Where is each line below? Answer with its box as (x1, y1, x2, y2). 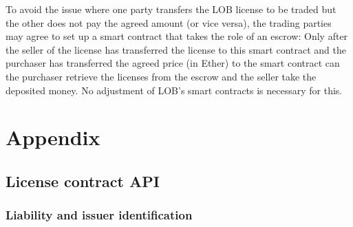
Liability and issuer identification (6, 206, 193, 224)
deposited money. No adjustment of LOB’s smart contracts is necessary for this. (6, 83, 343, 97)
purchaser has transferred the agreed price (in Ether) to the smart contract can (6, 56, 340, 70)
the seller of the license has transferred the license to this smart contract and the (6, 42, 346, 56)
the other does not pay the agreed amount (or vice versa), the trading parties (6, 15, 332, 30)
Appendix (6, 123, 100, 151)
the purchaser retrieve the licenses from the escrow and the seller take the (6, 69, 317, 83)
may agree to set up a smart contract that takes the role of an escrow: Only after (6, 29, 348, 43)
